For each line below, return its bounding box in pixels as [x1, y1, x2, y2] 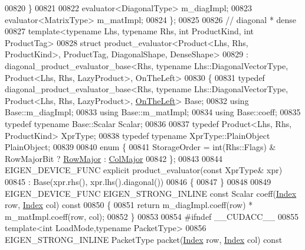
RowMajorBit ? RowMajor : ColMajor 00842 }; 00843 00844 [5, 152, 223, 164]
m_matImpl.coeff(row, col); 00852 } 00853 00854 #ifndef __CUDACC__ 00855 [5, 210, 299, 222]
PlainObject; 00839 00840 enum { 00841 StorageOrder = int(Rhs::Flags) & [5, 141, 276, 153]
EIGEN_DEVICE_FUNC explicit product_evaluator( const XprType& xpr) [5, 164, 283, 176]
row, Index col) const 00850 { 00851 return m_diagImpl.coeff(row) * [5, 199, 253, 211]
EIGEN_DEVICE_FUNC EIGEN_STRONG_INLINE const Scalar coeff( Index [5, 187, 297, 199]
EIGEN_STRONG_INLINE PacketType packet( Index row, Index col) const [5, 233, 283, 245]
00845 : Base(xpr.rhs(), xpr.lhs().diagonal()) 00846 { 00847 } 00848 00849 [5, 175, 271, 187]
